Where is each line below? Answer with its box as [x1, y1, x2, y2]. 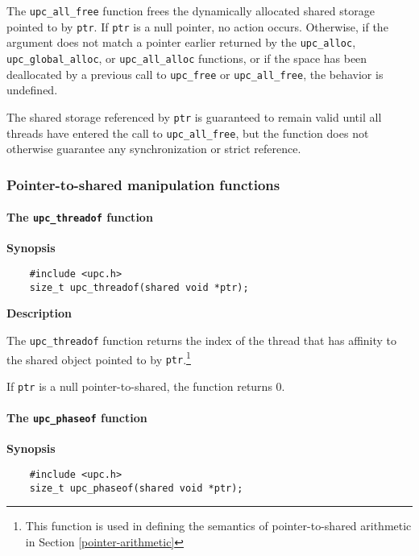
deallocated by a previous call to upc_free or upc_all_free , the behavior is [6, 65, 384, 82]
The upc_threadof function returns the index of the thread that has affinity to [6, 331, 397, 348]
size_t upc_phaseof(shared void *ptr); [29, 482, 243, 494]
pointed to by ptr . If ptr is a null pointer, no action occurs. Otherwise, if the [6, 18, 388, 35]
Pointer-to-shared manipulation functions [6, 174, 280, 194]
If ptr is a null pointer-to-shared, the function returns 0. [6, 377, 285, 394]
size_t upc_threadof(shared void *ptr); [29, 281, 249, 293]
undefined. [6, 81, 58, 98]
